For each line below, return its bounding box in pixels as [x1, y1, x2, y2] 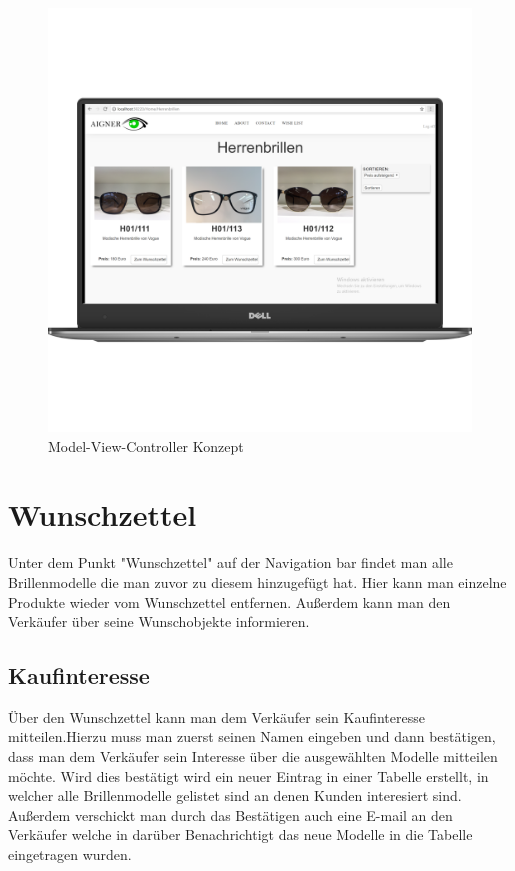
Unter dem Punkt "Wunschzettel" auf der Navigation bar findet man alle [8, 552, 453, 573]
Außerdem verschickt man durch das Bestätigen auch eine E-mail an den [8, 804, 453, 825]
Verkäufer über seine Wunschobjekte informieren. [8, 611, 310, 632]
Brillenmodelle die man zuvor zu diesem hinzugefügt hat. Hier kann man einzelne [8, 571, 507, 592]
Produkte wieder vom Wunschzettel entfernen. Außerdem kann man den [8, 591, 451, 612]
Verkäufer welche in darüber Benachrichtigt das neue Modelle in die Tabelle [8, 824, 473, 845]
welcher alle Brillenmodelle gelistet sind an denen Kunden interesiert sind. [8, 785, 462, 806]
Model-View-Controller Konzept [48, 435, 244, 456]
